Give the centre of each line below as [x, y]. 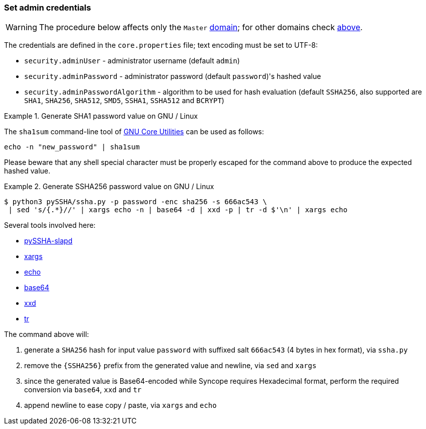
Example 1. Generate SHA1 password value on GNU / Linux [101, 116]
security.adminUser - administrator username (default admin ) [132, 61]
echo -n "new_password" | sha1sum [72, 147]
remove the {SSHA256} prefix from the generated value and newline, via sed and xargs [171, 366]
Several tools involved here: [50, 225]
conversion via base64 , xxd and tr [83, 390]
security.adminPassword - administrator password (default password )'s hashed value [173, 76]
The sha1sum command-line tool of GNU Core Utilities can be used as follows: [134, 132]
